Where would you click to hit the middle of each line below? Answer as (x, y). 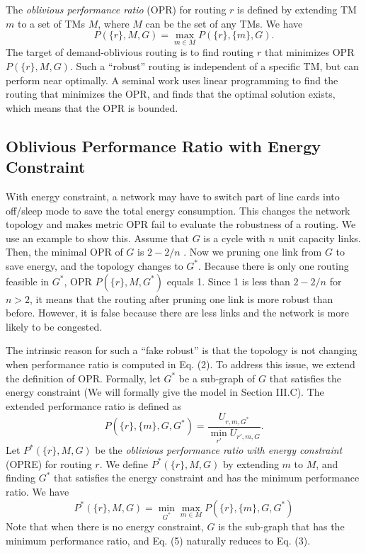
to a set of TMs (51, 23)
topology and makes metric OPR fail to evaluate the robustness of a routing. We (181, 224)
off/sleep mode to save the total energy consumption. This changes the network (178, 210)
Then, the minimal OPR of (64, 252)
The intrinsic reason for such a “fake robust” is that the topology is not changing (182, 350)
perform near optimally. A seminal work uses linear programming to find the (172, 80)
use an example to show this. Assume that (97, 238)
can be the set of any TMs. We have (224, 23)
